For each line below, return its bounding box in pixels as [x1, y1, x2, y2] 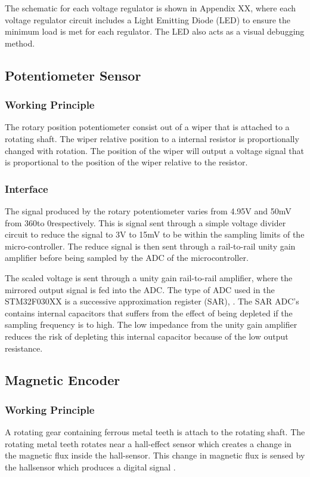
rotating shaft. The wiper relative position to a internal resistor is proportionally [5, 132, 299, 144]
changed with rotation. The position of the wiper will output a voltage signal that [5, 144, 304, 156]
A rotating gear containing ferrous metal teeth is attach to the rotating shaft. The [5, 426, 305, 438]
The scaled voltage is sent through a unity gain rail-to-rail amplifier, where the [5, 271, 293, 284]
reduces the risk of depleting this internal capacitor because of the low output [5, 330, 289, 342]
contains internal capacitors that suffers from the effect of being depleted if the [5, 306, 293, 319]
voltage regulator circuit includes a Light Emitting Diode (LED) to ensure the [5, 13, 291, 26]
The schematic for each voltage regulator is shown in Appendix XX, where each [5, 2, 296, 14]
